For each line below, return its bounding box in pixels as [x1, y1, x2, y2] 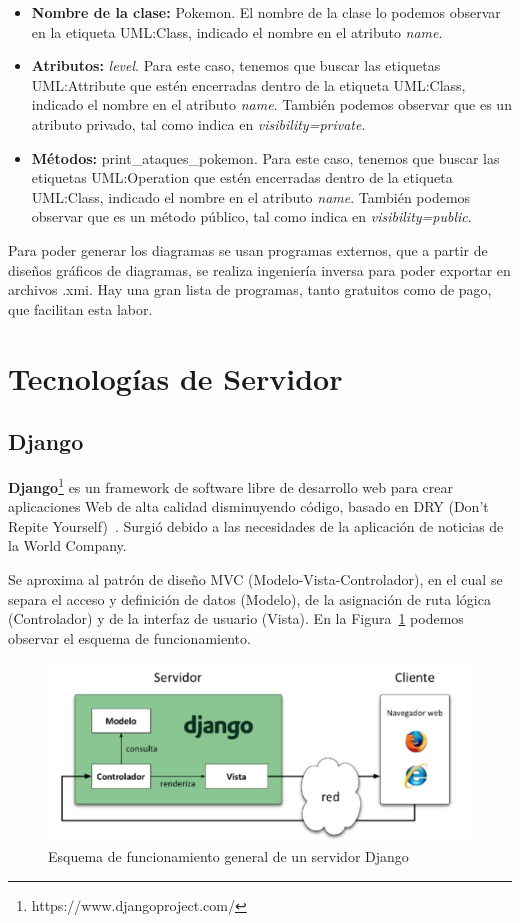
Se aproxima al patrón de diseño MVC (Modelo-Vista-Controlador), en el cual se [8, 568, 503, 589]
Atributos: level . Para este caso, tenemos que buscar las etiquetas [31, 55, 441, 76]
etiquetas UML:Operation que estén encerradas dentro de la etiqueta [31, 167, 453, 188]
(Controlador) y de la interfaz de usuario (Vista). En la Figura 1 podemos [8, 608, 464, 629]
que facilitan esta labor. [8, 298, 153, 319]
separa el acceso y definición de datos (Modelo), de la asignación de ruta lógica [8, 588, 491, 609]
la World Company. [8, 535, 127, 556]
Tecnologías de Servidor [8, 357, 343, 398]
